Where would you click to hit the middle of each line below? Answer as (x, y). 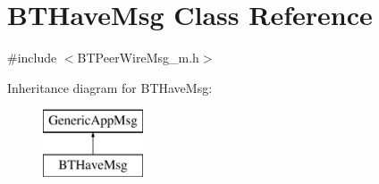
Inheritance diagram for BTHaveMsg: (110, 87)
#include (32, 58)
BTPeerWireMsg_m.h (138, 58)
